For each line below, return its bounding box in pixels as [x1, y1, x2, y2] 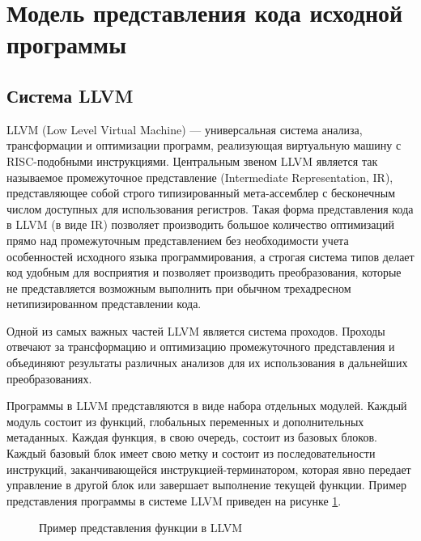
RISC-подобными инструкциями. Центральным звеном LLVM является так [6, 152, 378, 169]
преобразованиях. [6, 370, 92, 387]
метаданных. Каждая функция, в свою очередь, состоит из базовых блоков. [6, 429, 377, 446]
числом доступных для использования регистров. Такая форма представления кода [6, 200, 414, 217]
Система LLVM [6, 82, 134, 108]
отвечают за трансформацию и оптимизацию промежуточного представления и [6, 338, 395, 355]
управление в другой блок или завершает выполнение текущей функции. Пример [6, 476, 406, 493]
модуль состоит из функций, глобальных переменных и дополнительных [6, 412, 364, 429]
